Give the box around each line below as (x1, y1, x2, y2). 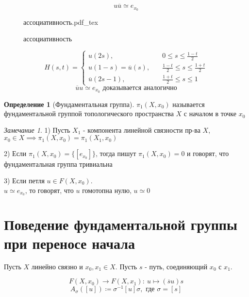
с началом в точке (183, 108, 237, 119)
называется (172, 99, 205, 109)
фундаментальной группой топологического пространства (4, 108, 174, 119)
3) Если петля (4, 175, 45, 185)
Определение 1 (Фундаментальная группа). (4, 99, 134, 109)
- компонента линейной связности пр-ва (83, 124, 200, 135)
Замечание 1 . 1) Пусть (4, 124, 70, 135)
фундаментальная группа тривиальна (4, 159, 113, 169)
